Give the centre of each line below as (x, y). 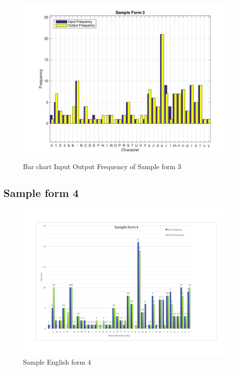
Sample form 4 (41, 192)
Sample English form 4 (57, 361)
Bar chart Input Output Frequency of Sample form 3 (102, 166)
